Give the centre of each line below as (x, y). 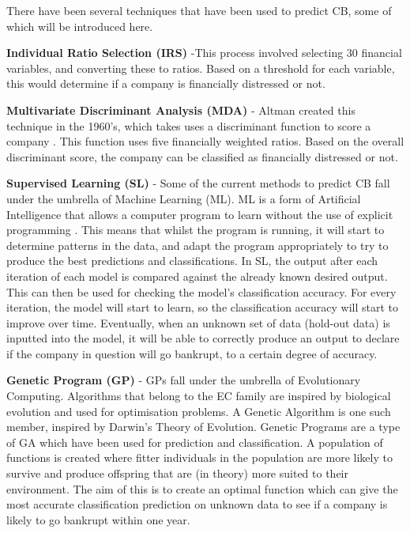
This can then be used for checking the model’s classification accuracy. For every (201, 291)
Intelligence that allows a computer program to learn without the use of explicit (200, 214)
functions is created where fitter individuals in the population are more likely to (199, 457)
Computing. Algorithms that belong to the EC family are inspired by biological (199, 396)
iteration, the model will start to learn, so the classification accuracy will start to (203, 307)
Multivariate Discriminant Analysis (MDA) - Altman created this (181, 110)
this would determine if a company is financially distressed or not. (166, 83)
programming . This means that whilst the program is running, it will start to (196, 230)
